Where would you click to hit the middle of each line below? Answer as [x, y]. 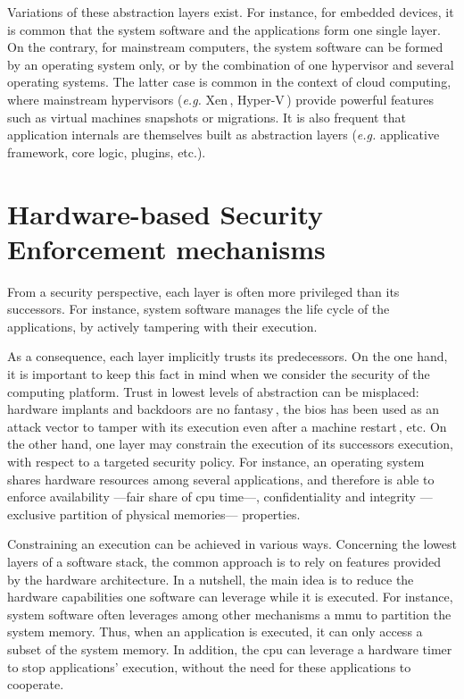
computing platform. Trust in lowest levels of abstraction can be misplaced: [213, 391]
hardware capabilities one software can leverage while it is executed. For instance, [230, 597]
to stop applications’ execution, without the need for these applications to [209, 666]
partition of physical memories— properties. [180, 514]
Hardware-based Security [166, 213]
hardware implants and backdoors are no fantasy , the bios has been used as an [224, 409]
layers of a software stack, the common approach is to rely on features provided [224, 561]
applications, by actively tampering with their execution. [162, 326]
